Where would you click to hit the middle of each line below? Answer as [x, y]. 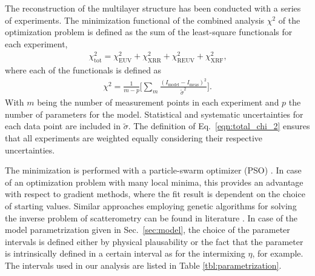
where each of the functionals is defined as [83, 70]
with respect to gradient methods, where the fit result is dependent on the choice [155, 194]
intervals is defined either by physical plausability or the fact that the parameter [154, 241]
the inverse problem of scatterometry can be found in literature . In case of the [151, 217]
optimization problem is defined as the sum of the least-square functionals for [149, 32]
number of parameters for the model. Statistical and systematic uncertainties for [154, 114]
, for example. [278, 253]
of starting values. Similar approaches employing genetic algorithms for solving [151, 205]
